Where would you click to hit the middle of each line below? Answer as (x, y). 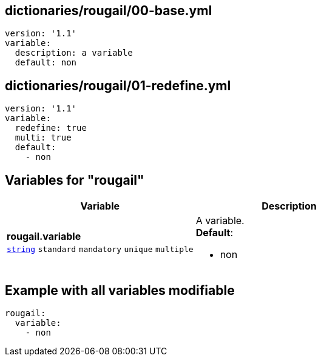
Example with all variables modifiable (120, 290)
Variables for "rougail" (75, 180)
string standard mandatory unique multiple (100, 250)
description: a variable (74, 53)
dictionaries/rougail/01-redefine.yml (118, 85)
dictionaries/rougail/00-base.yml (109, 11)
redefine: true (51, 128)
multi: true (43, 138)
